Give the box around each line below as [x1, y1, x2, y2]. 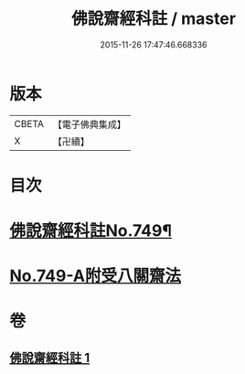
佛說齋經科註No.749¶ [9, 220, 172, 241]
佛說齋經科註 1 [9, 349, 91, 366]
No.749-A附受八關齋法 [9, 266, 181, 286]
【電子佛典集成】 [52, 118, 126, 131]
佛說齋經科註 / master [71, 8, 236, 29]
